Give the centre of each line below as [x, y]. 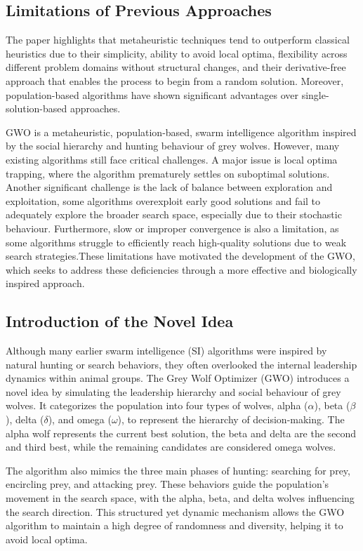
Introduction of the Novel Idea [120, 321]
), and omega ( [80, 419]
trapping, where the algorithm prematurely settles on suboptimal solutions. [168, 173]
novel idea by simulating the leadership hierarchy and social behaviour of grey [173, 391]
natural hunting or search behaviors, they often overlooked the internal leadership [181, 364]
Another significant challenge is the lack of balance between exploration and [169, 187]
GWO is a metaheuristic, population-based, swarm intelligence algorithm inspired [181, 132]
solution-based [37, 108]
